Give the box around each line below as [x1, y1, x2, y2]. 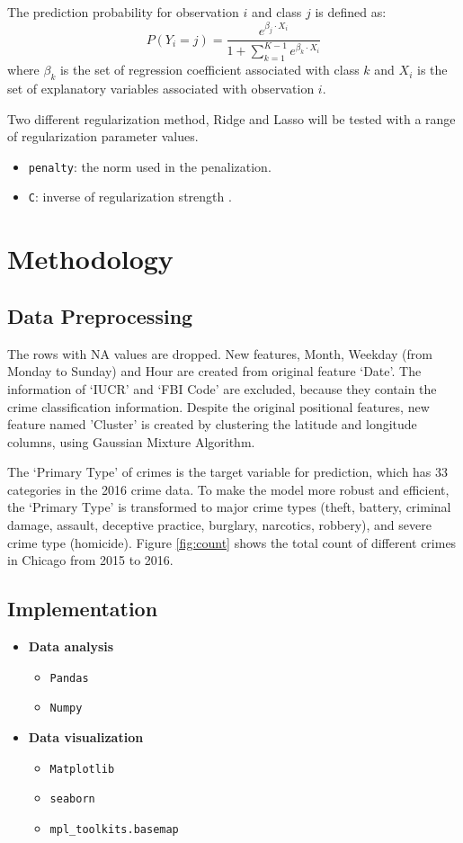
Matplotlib [49, 762, 115, 776]
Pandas [49, 671, 89, 685]
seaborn [49, 793, 95, 806]
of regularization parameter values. [7, 127, 199, 146]
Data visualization [28, 727, 144, 746]
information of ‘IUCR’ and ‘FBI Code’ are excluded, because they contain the [7, 379, 437, 398]
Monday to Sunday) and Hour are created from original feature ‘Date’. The [7, 362, 422, 381]
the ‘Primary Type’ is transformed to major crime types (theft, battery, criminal [7, 498, 451, 516]
